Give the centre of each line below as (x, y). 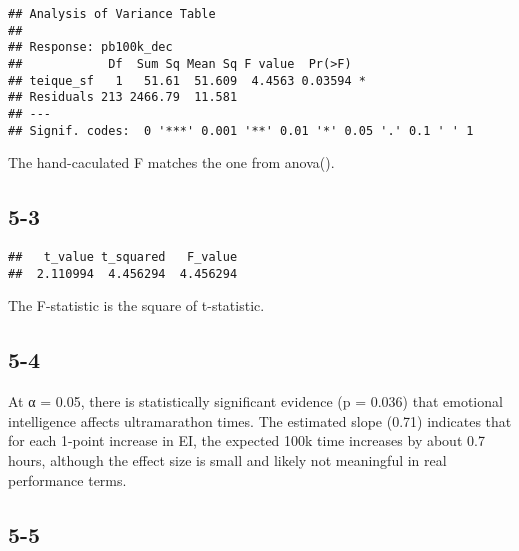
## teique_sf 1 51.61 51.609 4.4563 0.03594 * (187, 80)
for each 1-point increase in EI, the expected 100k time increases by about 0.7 (246, 440)
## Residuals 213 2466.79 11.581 (123, 97)
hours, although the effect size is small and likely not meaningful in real (227, 459)
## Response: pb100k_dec (90, 47)
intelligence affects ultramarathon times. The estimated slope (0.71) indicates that (260, 420)
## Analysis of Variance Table (112, 14)
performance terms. (67, 479)
